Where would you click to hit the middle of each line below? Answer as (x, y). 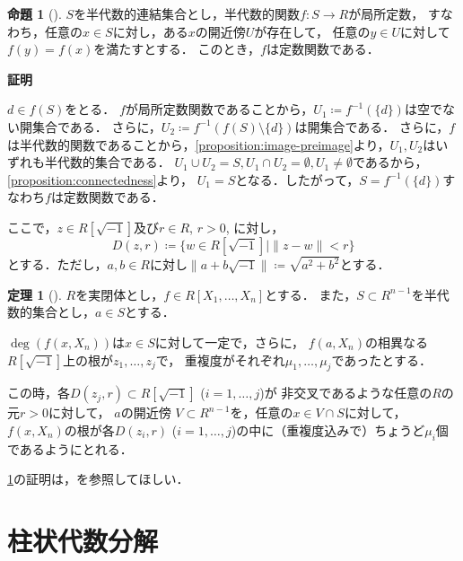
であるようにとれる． (70, 448)
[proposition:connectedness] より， (100, 179)
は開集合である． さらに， (372, 126)
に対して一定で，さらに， (230, 342)
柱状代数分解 (83, 541)
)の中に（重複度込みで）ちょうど (328, 430)
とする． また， (311, 294)
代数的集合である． (114, 162)
